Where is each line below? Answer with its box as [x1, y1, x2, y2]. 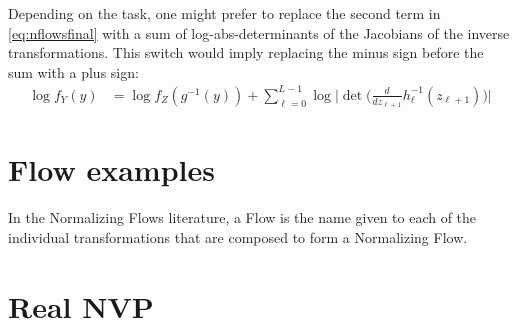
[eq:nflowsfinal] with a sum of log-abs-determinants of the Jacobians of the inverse [8, 22, 510, 43]
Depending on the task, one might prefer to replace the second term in [8, 3, 441, 23]
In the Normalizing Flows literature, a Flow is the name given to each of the [8, 207, 477, 228]
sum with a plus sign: [8, 61, 139, 82]
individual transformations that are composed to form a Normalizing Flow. [8, 226, 468, 247]
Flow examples [8, 149, 215, 190]
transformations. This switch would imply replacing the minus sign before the [8, 42, 484, 63]
